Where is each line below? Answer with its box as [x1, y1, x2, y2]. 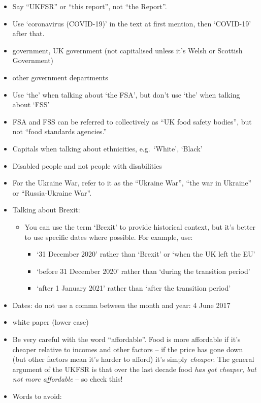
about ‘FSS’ [12, 99, 50, 110]
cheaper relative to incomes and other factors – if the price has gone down [12, 344, 243, 354]
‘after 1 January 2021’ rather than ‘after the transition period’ [37, 283, 231, 293]
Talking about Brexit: [12, 204, 80, 215]
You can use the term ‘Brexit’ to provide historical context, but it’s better [24, 221, 256, 232]
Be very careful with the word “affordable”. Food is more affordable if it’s [12, 334, 241, 345]
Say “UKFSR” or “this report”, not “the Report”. [12, 1, 167, 11]
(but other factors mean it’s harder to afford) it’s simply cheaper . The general [12, 354, 254, 364]
